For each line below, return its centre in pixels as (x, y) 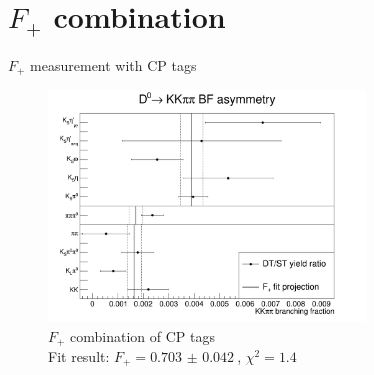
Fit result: (79, 356)
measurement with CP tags (113, 64)
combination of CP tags (143, 335)
